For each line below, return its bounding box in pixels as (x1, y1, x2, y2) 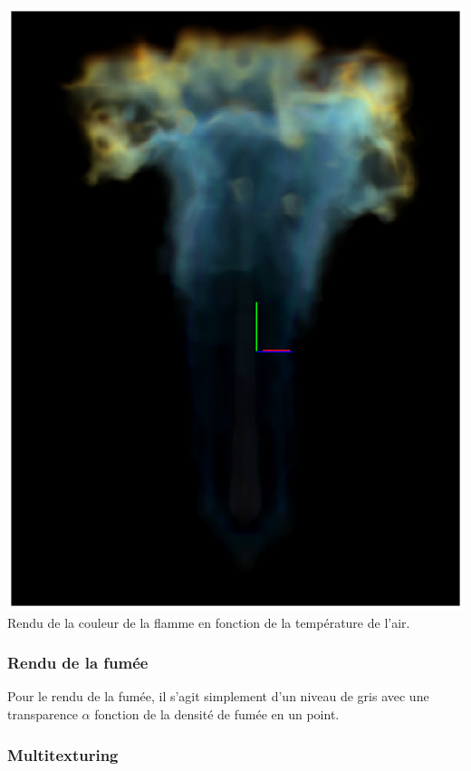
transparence (7, 705, 78, 724)
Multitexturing (7, 743, 119, 766)
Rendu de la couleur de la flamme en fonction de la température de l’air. (7, 612, 410, 631)
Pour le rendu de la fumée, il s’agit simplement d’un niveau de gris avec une (7, 687, 429, 706)
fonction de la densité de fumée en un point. (94, 705, 340, 724)
